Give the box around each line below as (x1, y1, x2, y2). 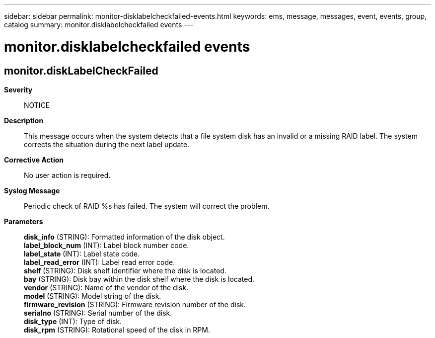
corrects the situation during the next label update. (24, 140, 190, 149)
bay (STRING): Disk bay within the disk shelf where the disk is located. (24, 274, 255, 283)
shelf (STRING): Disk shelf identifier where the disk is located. (24, 266, 226, 275)
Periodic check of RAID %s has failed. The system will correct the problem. (24, 201, 270, 210)
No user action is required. (24, 170, 111, 179)
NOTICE (24, 100, 50, 109)
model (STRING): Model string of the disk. (24, 291, 161, 300)
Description (4, 116, 44, 125)
